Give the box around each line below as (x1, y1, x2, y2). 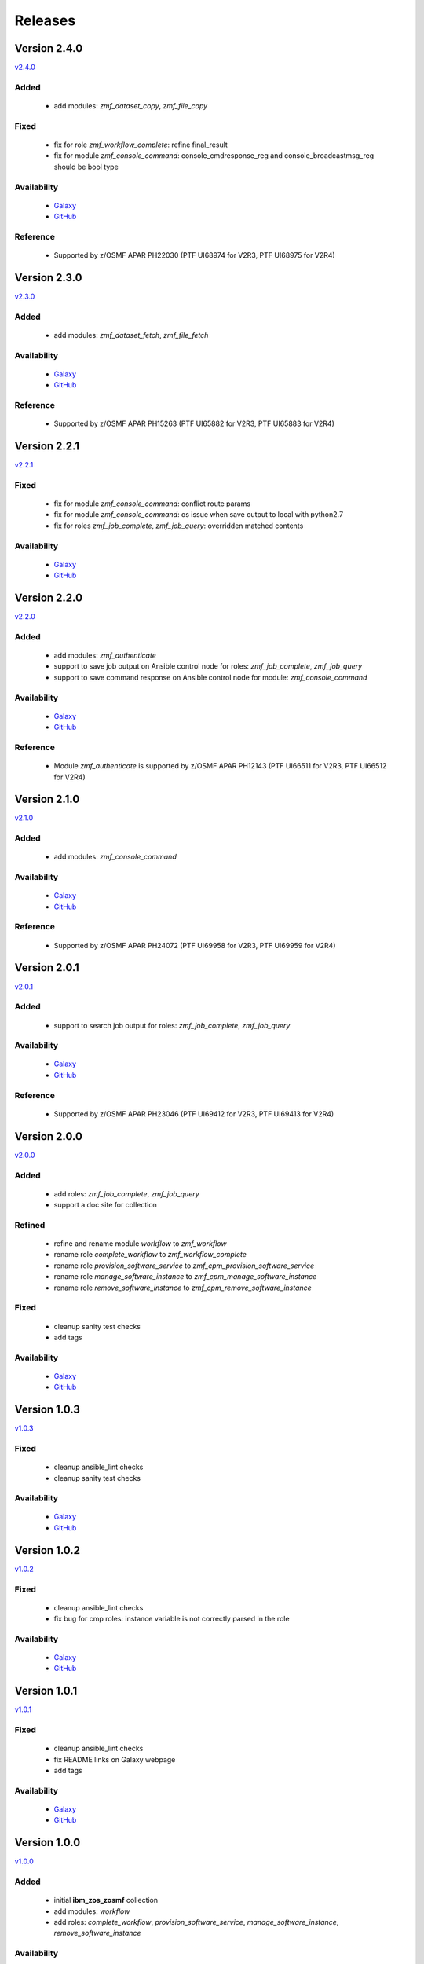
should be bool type (53, 162, 119, 171)
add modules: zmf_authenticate (53, 650, 156, 660)
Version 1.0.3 (14, 1403, 80, 1416)
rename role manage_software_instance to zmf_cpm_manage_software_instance (53, 1272, 317, 1281)
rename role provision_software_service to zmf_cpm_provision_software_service (53, 1261, 314, 1270)
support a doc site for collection (53, 1200, 157, 1210)
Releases (14, 12, 76, 29)
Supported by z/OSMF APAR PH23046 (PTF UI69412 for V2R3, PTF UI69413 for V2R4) (53, 1108, 334, 1119)
